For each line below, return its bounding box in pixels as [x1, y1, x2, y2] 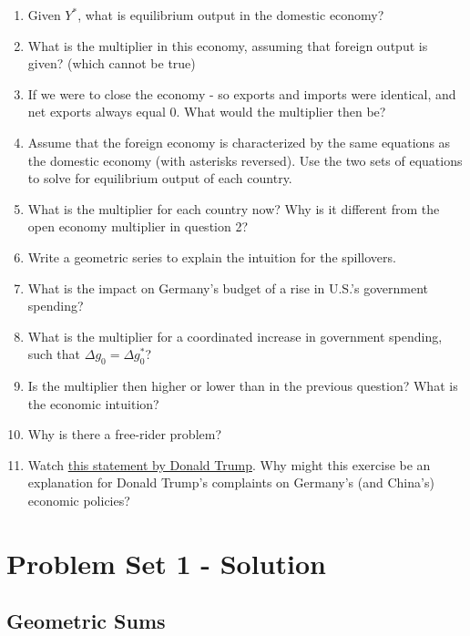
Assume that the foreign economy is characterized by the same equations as [27, 132, 451, 151]
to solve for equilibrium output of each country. [27, 169, 292, 188]
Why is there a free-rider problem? [27, 425, 222, 444]
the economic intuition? [27, 394, 159, 413]
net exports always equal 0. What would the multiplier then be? [27, 102, 386, 121]
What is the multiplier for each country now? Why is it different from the [27, 199, 440, 218]
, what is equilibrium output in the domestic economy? [77, 5, 384, 24]
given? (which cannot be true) [27, 54, 196, 73]
